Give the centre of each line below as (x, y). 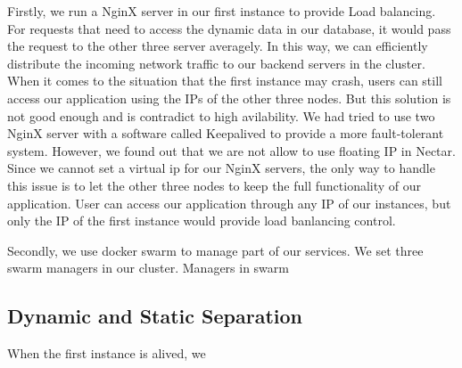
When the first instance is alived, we (107, 353)
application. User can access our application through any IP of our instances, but (229, 203)
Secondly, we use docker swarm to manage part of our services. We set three (215, 250)
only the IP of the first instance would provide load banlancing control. (202, 221)
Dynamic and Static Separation (155, 316)
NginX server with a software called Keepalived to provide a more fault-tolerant (226, 133)
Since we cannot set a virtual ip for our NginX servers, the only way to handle (221, 168)
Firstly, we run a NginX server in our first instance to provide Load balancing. (222, 11)
